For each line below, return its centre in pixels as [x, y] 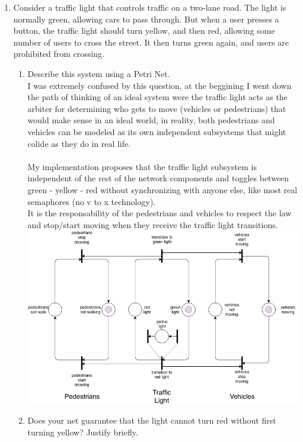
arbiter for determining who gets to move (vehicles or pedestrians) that [157, 108]
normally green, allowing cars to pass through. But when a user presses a [146, 19]
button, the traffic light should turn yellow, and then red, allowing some [144, 31]
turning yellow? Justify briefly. [83, 432]
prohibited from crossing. [59, 54]
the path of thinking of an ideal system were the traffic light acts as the [157, 97]
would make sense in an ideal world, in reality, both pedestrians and [151, 120]
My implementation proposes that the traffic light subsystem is [142, 166]
